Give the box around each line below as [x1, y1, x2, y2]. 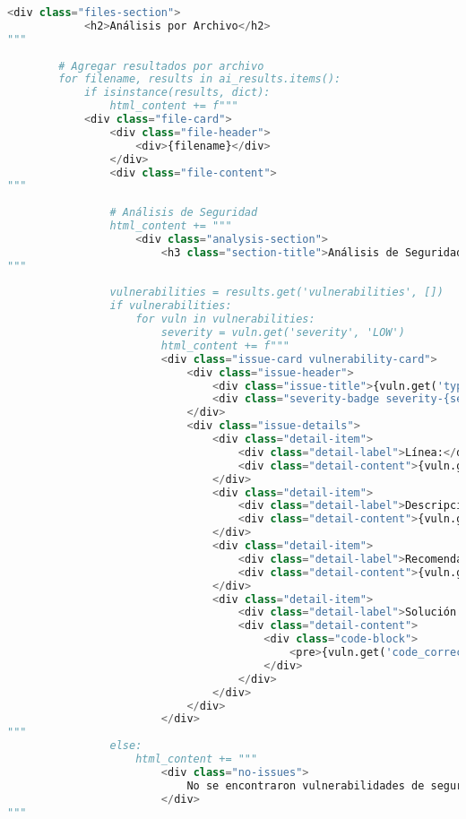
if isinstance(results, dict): [83, 86, 271, 99]
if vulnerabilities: [109, 299, 232, 313]
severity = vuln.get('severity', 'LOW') [160, 326, 405, 339]
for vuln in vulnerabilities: [135, 313, 315, 326]
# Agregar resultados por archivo [58, 59, 264, 73]
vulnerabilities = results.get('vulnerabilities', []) [109, 286, 444, 299]
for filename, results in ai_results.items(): [58, 73, 341, 86]
